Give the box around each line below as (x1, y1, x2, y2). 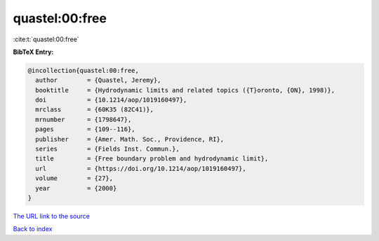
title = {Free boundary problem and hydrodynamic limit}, (35, 155, 269, 163)
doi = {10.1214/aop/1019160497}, (35, 96, 187, 104)
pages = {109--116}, (35, 125, 136, 133)
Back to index (13, 225, 53, 233)
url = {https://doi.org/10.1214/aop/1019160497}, (35, 165, 246, 172)
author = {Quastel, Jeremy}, (35, 76, 161, 84)
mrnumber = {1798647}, (35, 116, 132, 123)
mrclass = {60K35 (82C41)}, (35, 106, 154, 113)
